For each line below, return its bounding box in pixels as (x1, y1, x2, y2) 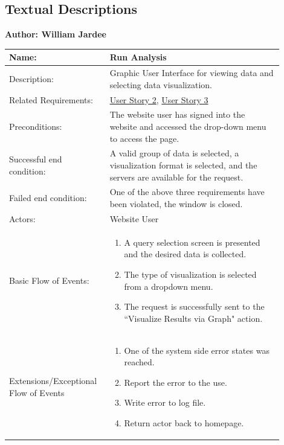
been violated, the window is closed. (109, 197, 243, 210)
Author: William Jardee (5, 28, 106, 40)
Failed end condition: (9, 191, 87, 204)
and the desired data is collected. (124, 248, 247, 260)
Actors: (9, 212, 36, 225)
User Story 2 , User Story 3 (109, 93, 208, 106)
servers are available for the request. (109, 170, 244, 183)
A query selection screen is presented (124, 235, 260, 248)
